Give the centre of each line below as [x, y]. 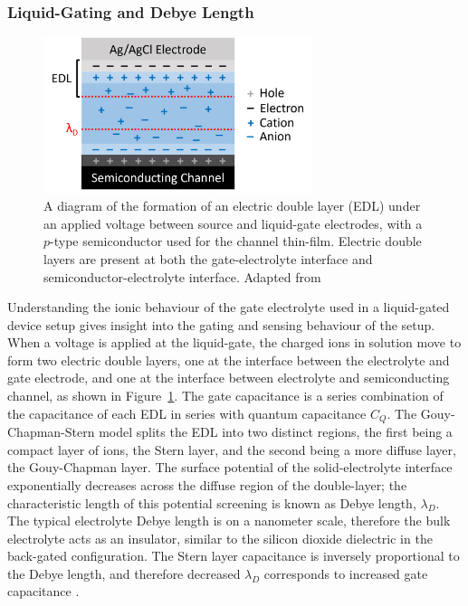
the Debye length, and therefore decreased [124, 573]
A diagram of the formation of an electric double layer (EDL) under [232, 206]
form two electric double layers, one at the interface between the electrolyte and [229, 360]
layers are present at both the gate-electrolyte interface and [208, 258]
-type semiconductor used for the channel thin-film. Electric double [236, 241]
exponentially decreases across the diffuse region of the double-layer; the [207, 484]
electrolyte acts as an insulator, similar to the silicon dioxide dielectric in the [220, 538]
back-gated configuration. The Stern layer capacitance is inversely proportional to [234, 556]
